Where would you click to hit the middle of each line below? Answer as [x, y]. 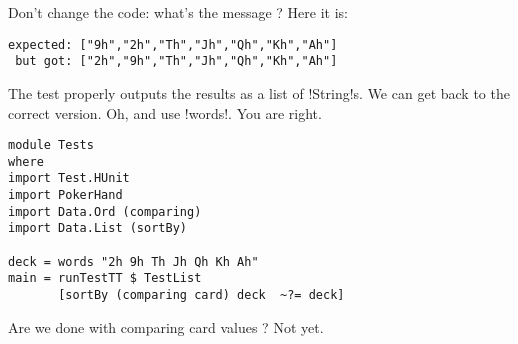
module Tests [51, 145]
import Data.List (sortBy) [97, 228]
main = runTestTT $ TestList [105, 278]
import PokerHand [65, 195]
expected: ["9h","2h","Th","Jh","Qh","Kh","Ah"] [173, 44]
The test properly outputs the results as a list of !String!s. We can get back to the [259, 92]
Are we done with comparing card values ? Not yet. [166, 326]
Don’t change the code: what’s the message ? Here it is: [178, 12]
